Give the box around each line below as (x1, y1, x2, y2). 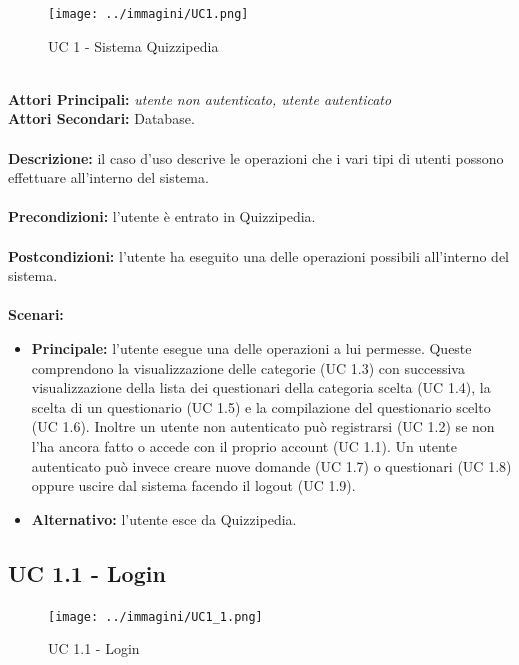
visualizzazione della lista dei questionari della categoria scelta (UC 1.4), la (31, 377, 491, 398)
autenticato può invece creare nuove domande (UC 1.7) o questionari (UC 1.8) (31, 455, 512, 476)
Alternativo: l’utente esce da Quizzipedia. (31, 508, 297, 529)
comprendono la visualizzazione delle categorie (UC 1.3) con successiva (31, 357, 465, 378)
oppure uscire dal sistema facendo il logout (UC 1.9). (31, 475, 356, 496)
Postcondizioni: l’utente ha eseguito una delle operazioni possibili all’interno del (8, 245, 510, 266)
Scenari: (8, 304, 64, 325)
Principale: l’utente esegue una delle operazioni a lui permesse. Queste (31, 337, 472, 358)
